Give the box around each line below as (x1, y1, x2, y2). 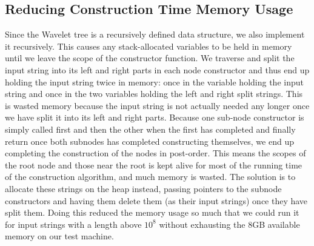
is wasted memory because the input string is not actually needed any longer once (5, 99, 310, 111)
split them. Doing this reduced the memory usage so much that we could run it (5, 206, 299, 219)
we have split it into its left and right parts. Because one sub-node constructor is (5, 111, 304, 124)
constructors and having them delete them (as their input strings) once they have (5, 194, 308, 207)
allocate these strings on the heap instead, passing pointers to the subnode (5, 182, 282, 194)
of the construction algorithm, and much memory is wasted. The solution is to (5, 170, 296, 183)
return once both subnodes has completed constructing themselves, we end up (5, 135, 294, 147)
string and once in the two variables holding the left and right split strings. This (5, 87, 303, 100)
